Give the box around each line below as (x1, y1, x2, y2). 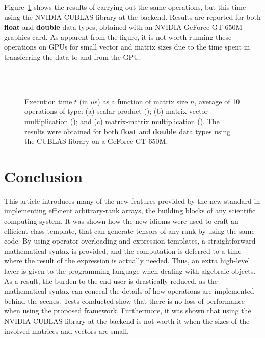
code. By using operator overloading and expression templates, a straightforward (4, 235, 256, 246)
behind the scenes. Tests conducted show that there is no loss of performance (4, 295, 245, 306)
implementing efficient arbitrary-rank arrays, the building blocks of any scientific (4, 205, 256, 216)
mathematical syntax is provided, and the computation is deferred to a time (4, 245, 242, 256)
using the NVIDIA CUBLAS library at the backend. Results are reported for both (4, 11, 261, 22)
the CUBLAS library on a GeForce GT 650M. (24, 136, 168, 147)
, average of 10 (194, 95, 240, 106)
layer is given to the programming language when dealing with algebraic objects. (4, 265, 256, 276)
